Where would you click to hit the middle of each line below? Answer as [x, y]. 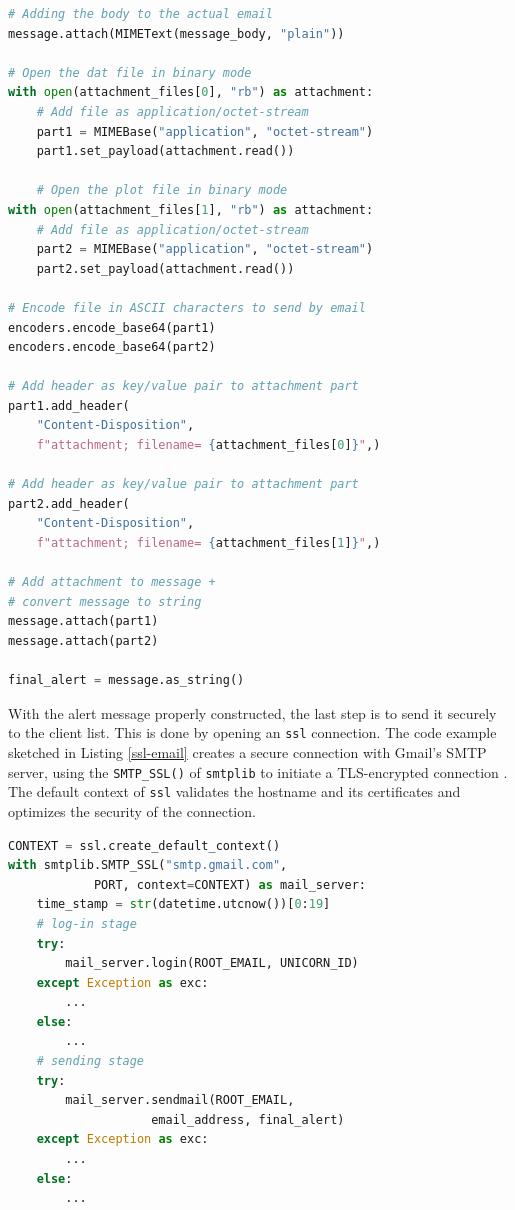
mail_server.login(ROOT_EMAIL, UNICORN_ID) [212, 963]
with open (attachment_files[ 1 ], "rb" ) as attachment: [191, 209]
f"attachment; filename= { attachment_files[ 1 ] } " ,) [208, 543]
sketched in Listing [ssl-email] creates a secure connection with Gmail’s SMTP [247, 752]
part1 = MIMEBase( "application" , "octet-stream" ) [205, 131]
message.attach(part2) [83, 641]
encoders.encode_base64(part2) [112, 347]
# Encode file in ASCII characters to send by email [187, 307]
